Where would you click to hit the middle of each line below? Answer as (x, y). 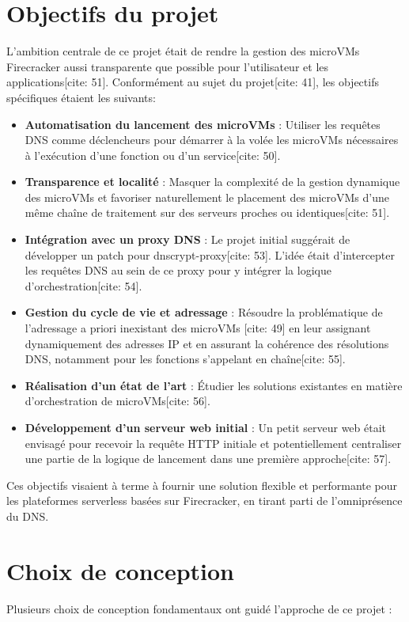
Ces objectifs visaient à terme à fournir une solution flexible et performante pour (202, 485)
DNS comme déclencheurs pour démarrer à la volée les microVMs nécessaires (212, 140)
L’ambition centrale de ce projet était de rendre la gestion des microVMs (183, 51)
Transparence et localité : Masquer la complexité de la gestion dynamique (212, 182)
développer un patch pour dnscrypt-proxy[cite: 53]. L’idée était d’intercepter (210, 254)
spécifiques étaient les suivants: (81, 97)
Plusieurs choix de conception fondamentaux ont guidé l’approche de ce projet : (199, 608)
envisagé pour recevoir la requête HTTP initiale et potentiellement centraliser (213, 443)
